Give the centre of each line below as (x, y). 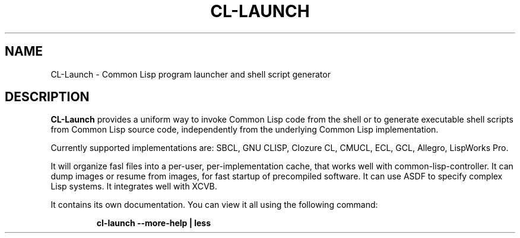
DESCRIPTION (47, 97)
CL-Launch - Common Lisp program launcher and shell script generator (191, 74)
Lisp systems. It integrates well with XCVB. (134, 186)
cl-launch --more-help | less (154, 223)
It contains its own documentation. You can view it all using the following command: (214, 205)
